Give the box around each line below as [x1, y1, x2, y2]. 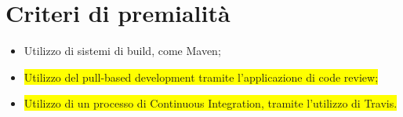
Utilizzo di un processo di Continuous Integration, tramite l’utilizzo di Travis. [24, 95, 398, 112]
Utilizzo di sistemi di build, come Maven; [24, 42, 221, 59]
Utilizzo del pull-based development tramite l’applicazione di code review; [24, 68, 379, 85]
